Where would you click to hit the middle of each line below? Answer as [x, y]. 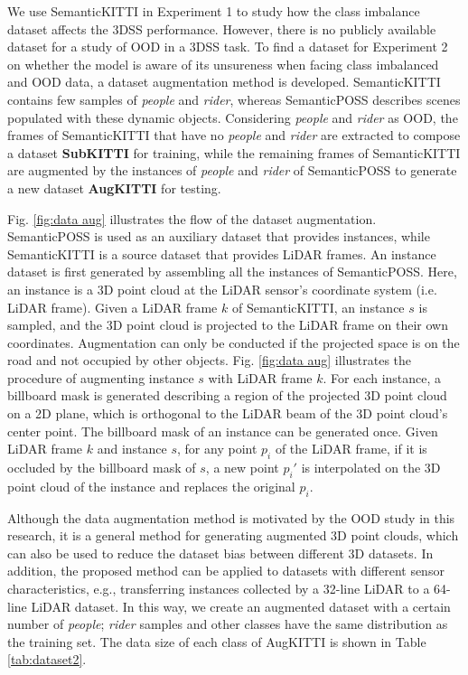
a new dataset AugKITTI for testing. [114, 187]
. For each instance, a [382, 377]
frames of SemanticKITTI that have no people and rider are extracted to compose [234, 135]
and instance [132, 449]
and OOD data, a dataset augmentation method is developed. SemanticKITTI [224, 82]
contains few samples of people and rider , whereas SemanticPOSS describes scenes [234, 99]
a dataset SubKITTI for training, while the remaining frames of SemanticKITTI [234, 152]
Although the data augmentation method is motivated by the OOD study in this [231, 517]
